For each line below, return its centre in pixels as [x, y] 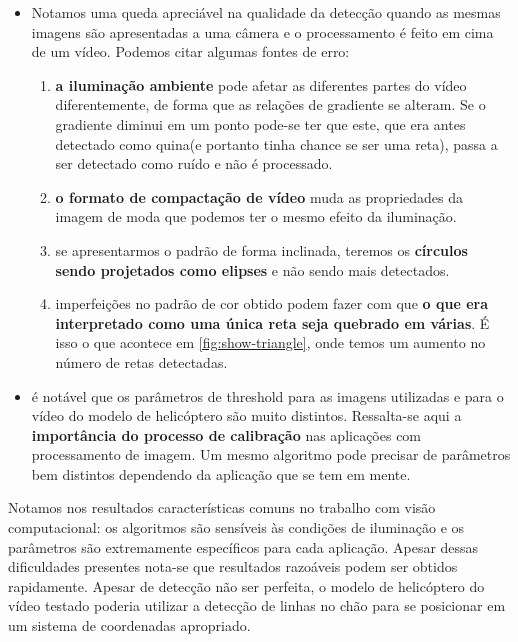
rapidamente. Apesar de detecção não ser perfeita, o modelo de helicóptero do [246, 585]
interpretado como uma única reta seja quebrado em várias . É [272, 322]
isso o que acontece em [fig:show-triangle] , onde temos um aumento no [270, 342]
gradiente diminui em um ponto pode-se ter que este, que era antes [260, 123]
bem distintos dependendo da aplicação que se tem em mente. [221, 473]
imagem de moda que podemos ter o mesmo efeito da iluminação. [256, 216]
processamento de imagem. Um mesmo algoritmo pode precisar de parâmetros [271, 454]
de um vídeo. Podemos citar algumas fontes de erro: [190, 51]
